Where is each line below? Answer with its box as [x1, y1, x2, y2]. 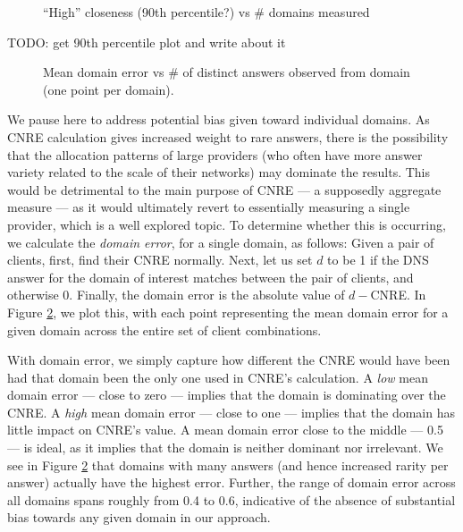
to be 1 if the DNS [327, 250, 429, 269]
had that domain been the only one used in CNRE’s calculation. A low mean [7, 367, 428, 386]
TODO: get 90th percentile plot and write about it [7, 32, 286, 51]
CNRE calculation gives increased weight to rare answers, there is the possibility [7, 127, 449, 146]
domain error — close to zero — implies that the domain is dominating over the [7, 385, 446, 404]
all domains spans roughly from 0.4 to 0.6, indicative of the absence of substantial [7, 490, 456, 509]
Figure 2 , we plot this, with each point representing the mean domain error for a [7, 302, 449, 321]
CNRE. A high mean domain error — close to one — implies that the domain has [7, 402, 455, 421]
